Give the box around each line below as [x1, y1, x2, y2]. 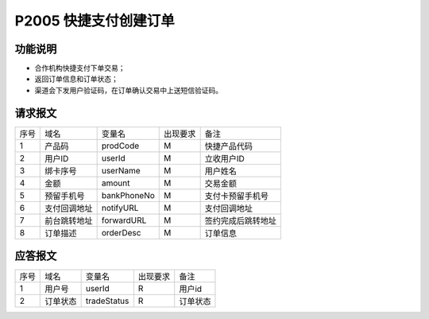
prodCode [101, 140, 140, 151]
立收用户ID [204, 153, 245, 164]
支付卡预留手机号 [204, 190, 269, 201]
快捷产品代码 [204, 140, 253, 151]
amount [101, 177, 130, 189]
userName [101, 165, 141, 176]
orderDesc [101, 227, 141, 238]
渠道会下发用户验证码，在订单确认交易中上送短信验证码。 [34, 85, 222, 95]
